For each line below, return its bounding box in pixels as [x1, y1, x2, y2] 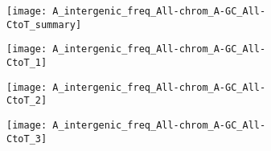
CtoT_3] [6, 133, 47, 145]
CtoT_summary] [6, 18, 82, 31]
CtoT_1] [6, 56, 47, 68]
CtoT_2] [6, 95, 47, 107]
